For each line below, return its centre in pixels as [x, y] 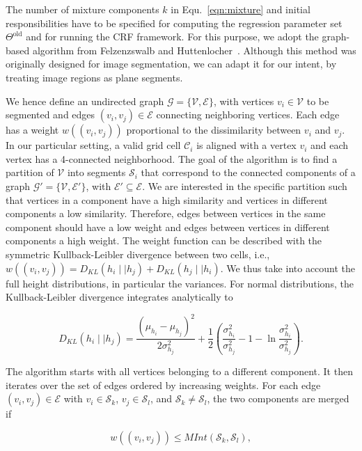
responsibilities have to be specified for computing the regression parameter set [174, 23]
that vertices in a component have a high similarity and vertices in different [167, 199]
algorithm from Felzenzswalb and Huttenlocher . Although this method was [194, 50]
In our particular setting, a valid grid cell [93, 145]
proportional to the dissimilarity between [214, 130]
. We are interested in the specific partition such [245, 185]
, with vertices [244, 101]
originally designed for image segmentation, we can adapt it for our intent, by [171, 64]
